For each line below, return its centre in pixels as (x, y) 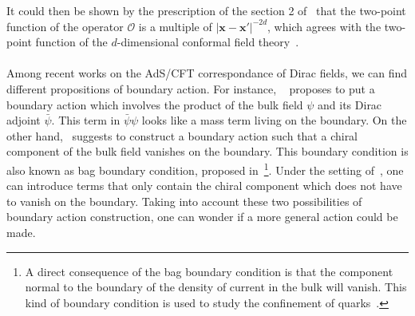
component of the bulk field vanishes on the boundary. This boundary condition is (207, 151)
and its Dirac (350, 104)
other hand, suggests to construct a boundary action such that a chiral (182, 135)
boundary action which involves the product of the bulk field (155, 104)
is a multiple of (175, 26)
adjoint (24, 120)
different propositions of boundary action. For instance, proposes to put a (191, 88)
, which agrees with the (324, 26)
